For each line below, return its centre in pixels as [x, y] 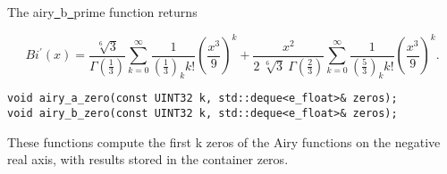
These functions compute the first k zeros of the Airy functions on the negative [224, 141]
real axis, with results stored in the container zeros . [148, 159]
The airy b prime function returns [102, 12]
